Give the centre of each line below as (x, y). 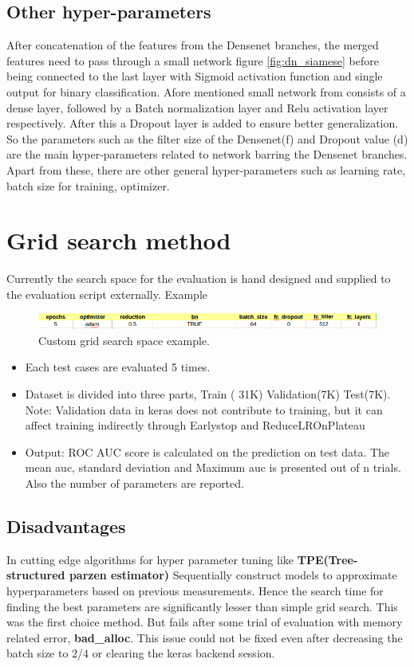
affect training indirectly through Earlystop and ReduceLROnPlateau (195, 425)
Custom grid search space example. (124, 340)
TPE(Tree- (327, 559)
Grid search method (119, 240)
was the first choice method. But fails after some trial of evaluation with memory (205, 622)
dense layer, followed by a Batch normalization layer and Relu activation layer (197, 107)
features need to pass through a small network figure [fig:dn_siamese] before (193, 60)
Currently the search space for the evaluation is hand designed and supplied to (199, 279)
